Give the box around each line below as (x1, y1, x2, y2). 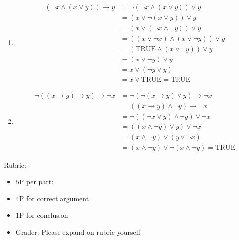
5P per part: (15, 177, 54, 187)
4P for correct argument (15, 193, 89, 203)
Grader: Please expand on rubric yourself (15, 226, 140, 237)
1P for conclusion (15, 210, 68, 220)
